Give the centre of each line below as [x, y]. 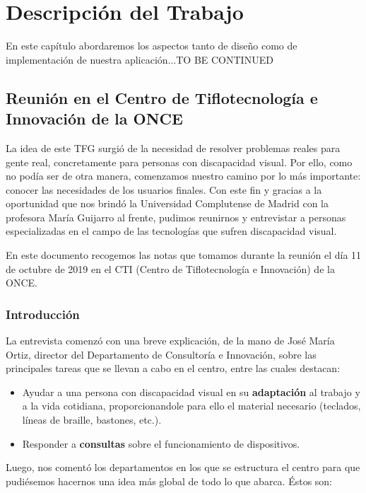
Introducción [43, 314]
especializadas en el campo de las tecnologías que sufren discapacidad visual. [171, 231]
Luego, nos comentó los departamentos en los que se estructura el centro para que [183, 467]
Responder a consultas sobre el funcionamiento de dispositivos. [161, 443]
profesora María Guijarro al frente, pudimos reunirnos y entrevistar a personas [176, 217]
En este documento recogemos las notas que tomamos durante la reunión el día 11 [184, 255]
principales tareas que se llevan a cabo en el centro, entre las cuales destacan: [173, 368]
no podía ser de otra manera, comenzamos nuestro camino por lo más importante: [183, 176]
